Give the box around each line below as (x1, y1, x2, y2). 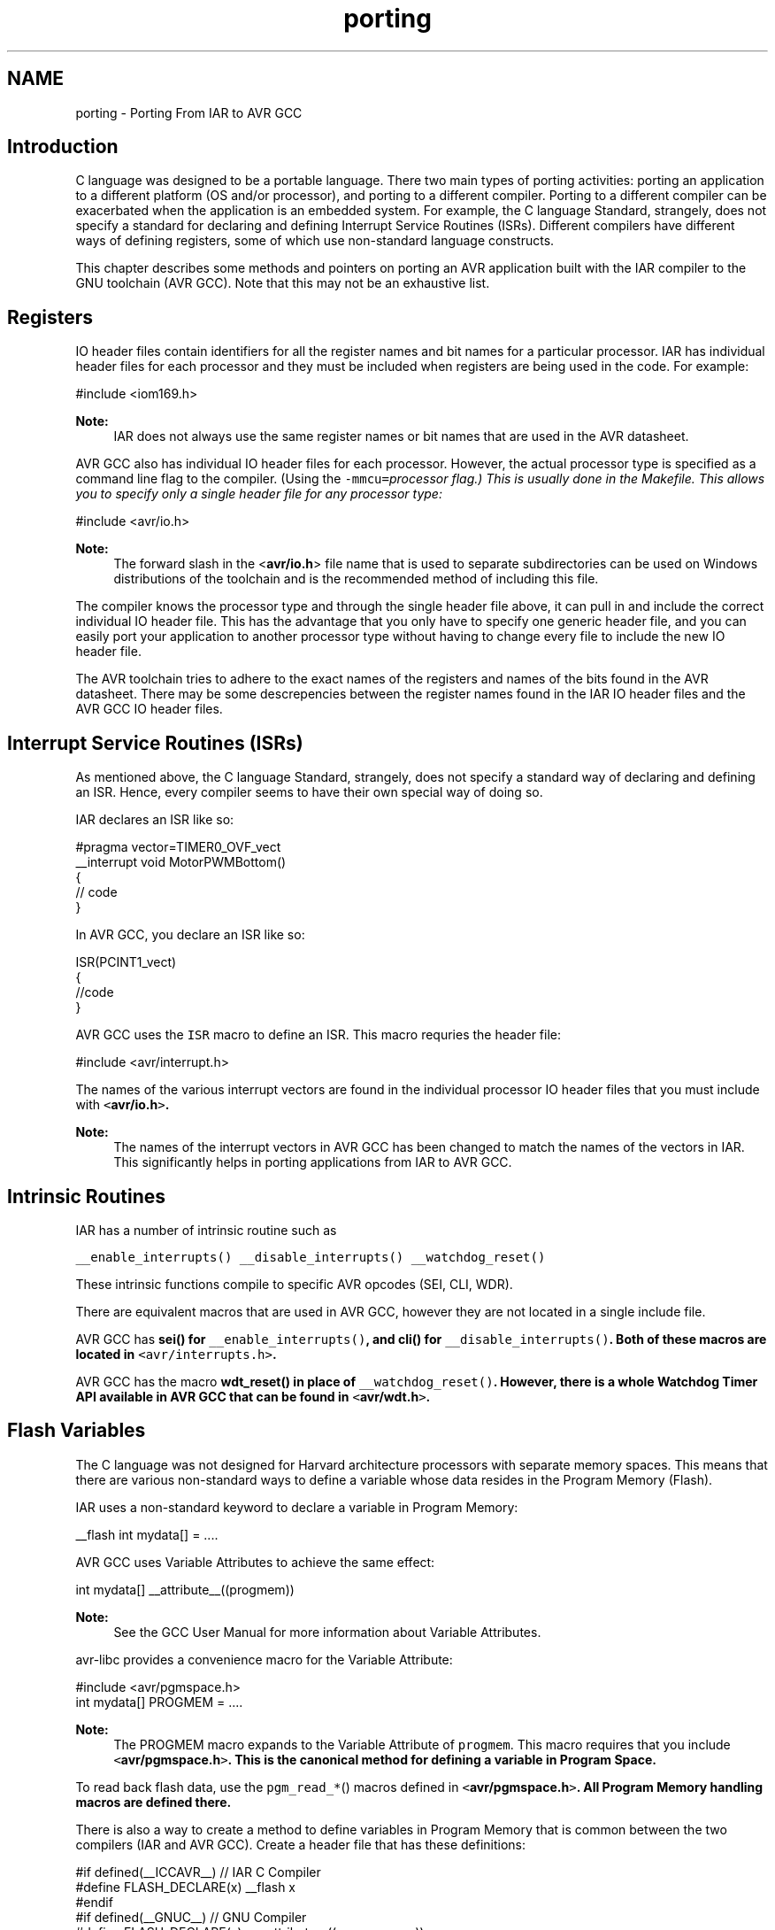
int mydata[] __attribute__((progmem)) (75, 1581, 295, 1597)
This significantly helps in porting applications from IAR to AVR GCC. (113, 1154, 512, 1170)
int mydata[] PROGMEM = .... (75, 1694, 243, 1710)
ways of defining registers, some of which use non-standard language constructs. (75, 233, 555, 249)
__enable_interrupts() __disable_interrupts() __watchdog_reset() (75, 1249, 546, 1264)
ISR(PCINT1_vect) (75, 954, 177, 970)
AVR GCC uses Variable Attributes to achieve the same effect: (75, 1554, 435, 1570)
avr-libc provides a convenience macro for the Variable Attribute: (75, 1651, 453, 1667)
